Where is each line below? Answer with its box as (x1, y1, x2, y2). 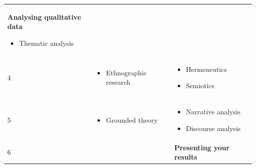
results (174, 152, 197, 162)
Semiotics (186, 80, 215, 91)
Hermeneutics (186, 64, 227, 74)
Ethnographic (106, 67, 147, 77)
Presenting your (174, 142, 230, 152)
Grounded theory (106, 115, 158, 125)
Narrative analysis (186, 106, 241, 117)
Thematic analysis (19, 37, 74, 48)
